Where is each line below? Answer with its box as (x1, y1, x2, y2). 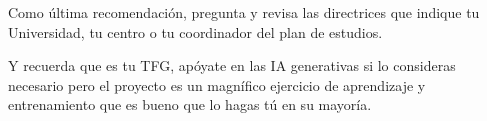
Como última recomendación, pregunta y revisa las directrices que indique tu (8, 2, 480, 22)
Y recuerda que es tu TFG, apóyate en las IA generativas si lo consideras (8, 55, 456, 76)
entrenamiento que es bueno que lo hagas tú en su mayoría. (8, 94, 372, 115)
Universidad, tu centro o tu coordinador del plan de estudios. (8, 21, 383, 42)
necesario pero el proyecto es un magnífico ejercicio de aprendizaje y (8, 74, 426, 95)
